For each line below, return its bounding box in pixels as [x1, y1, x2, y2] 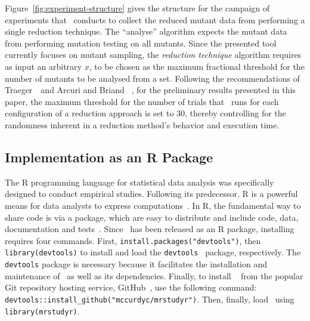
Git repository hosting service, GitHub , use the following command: [5, 281, 257, 294]
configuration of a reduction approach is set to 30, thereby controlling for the [5, 107, 286, 119]
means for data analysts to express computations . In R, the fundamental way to [5, 199, 301, 211]
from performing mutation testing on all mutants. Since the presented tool [5, 36, 277, 49]
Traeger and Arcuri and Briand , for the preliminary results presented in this [5, 84, 296, 96]
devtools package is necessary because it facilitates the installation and [5, 258, 268, 270]
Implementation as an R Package [5, 147, 213, 166]
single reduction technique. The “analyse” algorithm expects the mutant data [5, 25, 287, 38]
